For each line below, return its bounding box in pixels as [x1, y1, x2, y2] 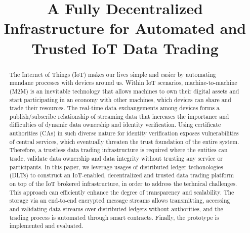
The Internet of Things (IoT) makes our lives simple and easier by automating [9, 70, 216, 78]
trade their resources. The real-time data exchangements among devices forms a [9, 104, 220, 112]
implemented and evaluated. [9, 221, 84, 230]
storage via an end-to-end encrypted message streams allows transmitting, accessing [9, 196, 230, 205]
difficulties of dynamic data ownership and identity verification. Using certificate [9, 120, 221, 129]
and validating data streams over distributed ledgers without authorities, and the [9, 205, 223, 213]
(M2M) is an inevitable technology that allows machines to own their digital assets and [9, 86, 239, 95]
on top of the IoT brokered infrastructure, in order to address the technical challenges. [9, 179, 237, 188]
